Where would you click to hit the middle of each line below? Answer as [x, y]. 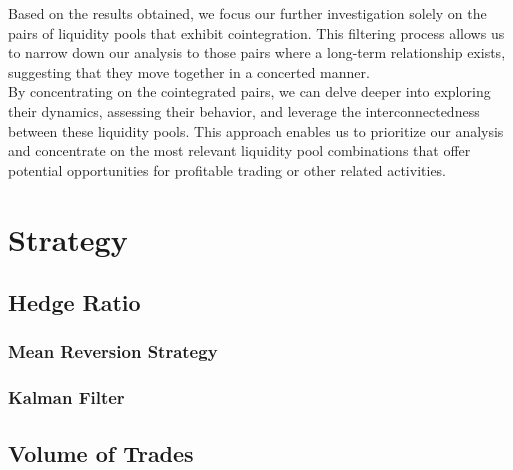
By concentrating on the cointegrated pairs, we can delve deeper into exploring [249, 91]
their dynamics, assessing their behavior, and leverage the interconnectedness [244, 110]
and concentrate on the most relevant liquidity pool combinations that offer [239, 150]
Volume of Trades [101, 452]
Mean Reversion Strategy [113, 351]
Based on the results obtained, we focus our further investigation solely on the [247, 13]
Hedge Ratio [74, 302]
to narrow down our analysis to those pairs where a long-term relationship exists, [257, 52]
